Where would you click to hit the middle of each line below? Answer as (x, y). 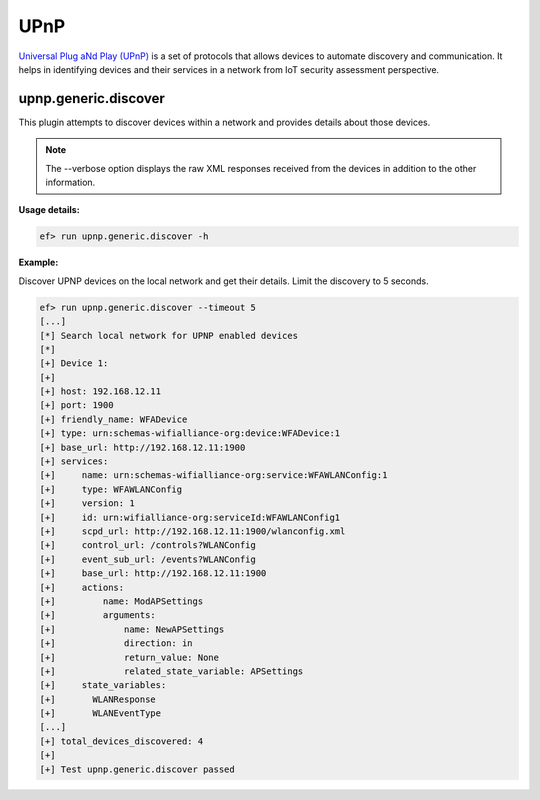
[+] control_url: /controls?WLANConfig (148, 545)
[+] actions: (82, 587)
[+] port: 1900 (76, 405)
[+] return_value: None (129, 657)
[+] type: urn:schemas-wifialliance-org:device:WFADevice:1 (190, 433)
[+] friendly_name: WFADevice (113, 419)
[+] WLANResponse (98, 699)
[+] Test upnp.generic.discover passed (137, 769)
